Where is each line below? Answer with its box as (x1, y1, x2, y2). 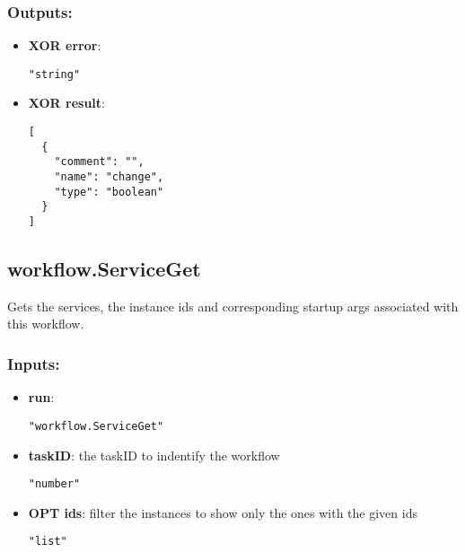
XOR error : (28, 36, 101, 55)
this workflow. (7, 314, 84, 333)
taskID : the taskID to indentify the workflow (28, 445, 280, 464)
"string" (28, 67, 81, 81)
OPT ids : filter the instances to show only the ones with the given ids (28, 503, 417, 521)
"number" (28, 478, 81, 491)
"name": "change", (54, 171, 164, 184)
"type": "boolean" (54, 185, 164, 198)
